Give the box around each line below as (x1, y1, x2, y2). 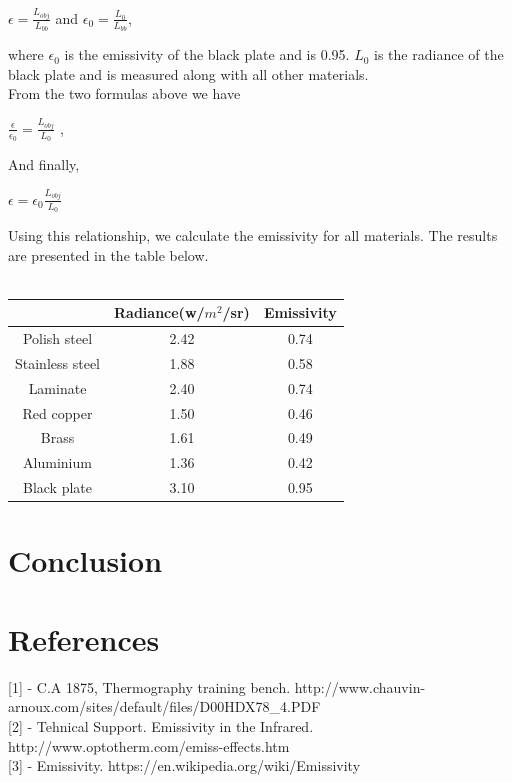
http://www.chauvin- (294, 676, 426, 697)
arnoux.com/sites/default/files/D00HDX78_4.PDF (8, 696, 321, 717)
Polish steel (22, 328, 93, 349)
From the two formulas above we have (8, 83, 241, 104)
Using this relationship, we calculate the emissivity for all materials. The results (8, 224, 498, 245)
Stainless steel (15, 352, 100, 373)
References (8, 618, 160, 659)
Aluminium (23, 452, 92, 473)
